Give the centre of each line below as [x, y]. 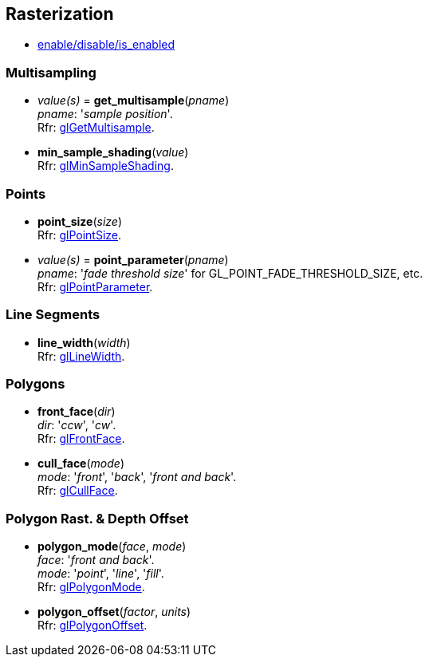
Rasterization [60, 14]
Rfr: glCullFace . [78, 491]
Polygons [35, 384]
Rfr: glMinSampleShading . [106, 166]
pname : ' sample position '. [105, 114]
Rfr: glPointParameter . [95, 286]
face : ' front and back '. [96, 560]
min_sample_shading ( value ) [113, 152]
